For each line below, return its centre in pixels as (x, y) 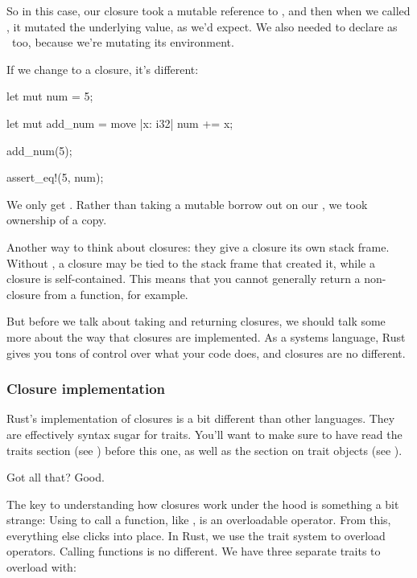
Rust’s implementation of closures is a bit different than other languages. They (201, 418)
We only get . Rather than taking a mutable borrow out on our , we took (187, 204)
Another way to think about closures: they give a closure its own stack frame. (198, 246)
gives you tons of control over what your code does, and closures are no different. (206, 353)
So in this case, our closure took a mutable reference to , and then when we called (208, 10)
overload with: (41, 567)
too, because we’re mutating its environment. (123, 42)
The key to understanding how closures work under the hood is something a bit (203, 504)
